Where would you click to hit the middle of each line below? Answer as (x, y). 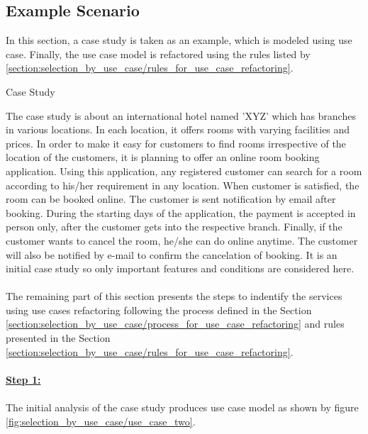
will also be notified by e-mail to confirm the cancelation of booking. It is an (172, 254)
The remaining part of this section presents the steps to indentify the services (174, 296)
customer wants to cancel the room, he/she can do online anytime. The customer (182, 240)
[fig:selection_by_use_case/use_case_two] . (101, 421)
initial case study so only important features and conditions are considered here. (180, 268)
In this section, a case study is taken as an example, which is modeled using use (179, 40)
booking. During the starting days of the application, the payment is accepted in (181, 212)
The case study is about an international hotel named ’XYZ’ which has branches (181, 115)
